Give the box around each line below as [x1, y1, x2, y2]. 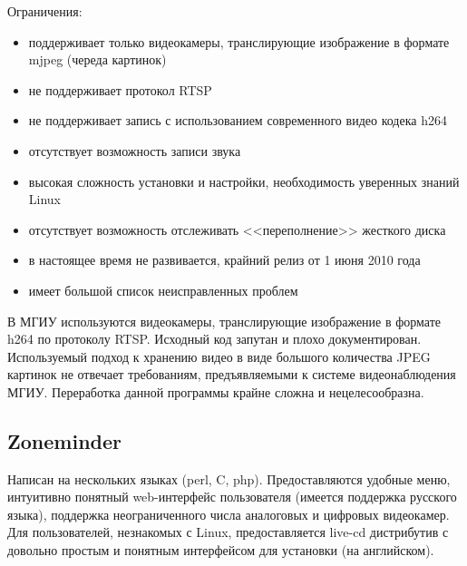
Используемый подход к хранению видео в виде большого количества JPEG [7, 346, 431, 366]
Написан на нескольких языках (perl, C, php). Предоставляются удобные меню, [7, 469, 451, 488]
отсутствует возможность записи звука [28, 141, 241, 160]
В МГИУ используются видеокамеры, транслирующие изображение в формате [7, 311, 442, 330]
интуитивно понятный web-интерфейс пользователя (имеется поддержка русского [7, 487, 457, 506]
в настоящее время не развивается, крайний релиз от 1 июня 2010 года [28, 250, 421, 269]
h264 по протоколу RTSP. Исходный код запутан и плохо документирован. [7, 329, 422, 348]
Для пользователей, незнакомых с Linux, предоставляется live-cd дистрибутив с [7, 522, 449, 542]
